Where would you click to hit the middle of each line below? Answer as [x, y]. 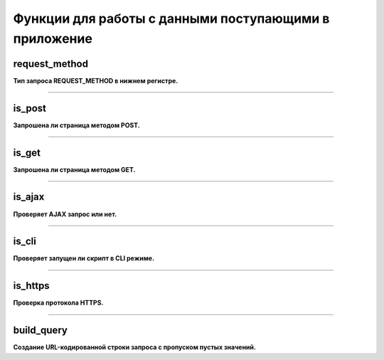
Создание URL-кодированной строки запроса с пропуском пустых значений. [134, 347]
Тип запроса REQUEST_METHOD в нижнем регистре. [96, 80]
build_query [40, 330]
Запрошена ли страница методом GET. [74, 169]
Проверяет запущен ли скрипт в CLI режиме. [84, 258]
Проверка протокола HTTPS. [58, 303]
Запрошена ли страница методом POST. [76, 125]
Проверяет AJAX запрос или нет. [65, 214]
